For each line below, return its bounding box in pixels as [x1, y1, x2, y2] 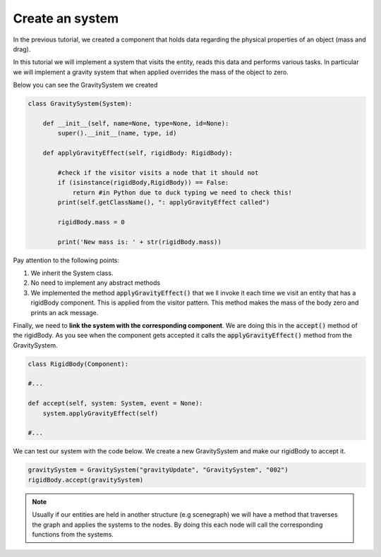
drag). [13, 44, 31, 53]
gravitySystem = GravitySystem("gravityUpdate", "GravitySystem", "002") [28, 466, 289, 474]
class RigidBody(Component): [28, 360, 129, 368]
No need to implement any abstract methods [30, 278, 161, 287]
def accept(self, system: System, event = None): [28, 399, 203, 408]
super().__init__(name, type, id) [57, 129, 177, 137]
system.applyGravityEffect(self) [42, 409, 159, 417]
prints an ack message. [30, 308, 99, 317]
